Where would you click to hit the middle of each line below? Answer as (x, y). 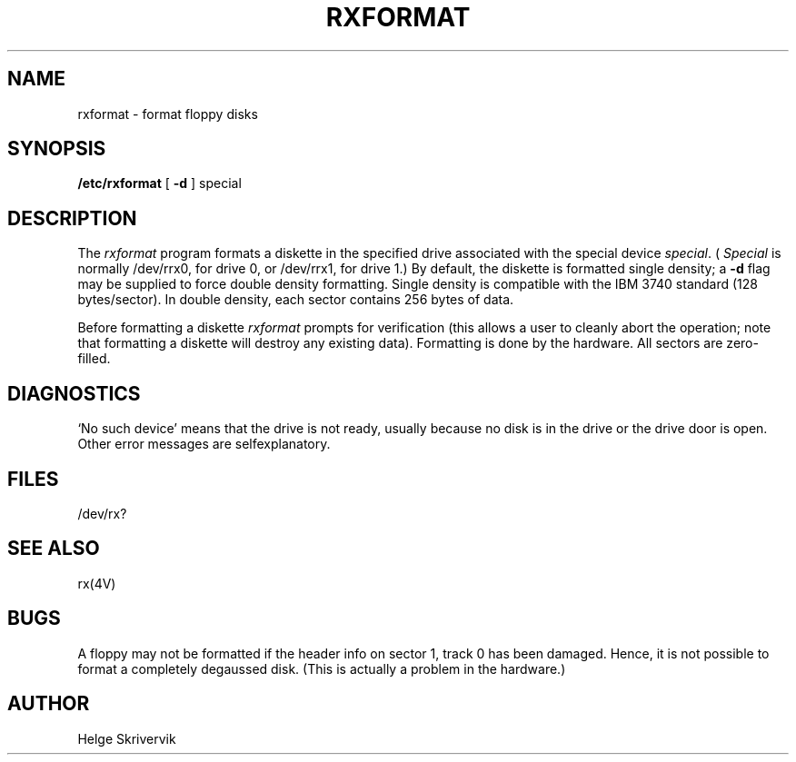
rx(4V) (97, 583)
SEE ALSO (54, 549)
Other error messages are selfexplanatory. (204, 444)
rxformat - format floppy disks (168, 114)
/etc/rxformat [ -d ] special (159, 183)
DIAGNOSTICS (74, 393)
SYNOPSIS (57, 149)
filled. (94, 359)
